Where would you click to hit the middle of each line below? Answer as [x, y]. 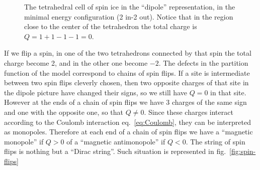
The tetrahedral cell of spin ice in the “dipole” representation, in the [130, 7]
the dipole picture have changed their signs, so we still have [96, 92]
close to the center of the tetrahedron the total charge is [111, 26]
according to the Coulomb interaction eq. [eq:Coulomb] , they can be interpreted [127, 122]
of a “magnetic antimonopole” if [116, 141]
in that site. [228, 92]
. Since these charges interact [189, 112]
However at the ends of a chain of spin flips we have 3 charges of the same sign [125, 102]
